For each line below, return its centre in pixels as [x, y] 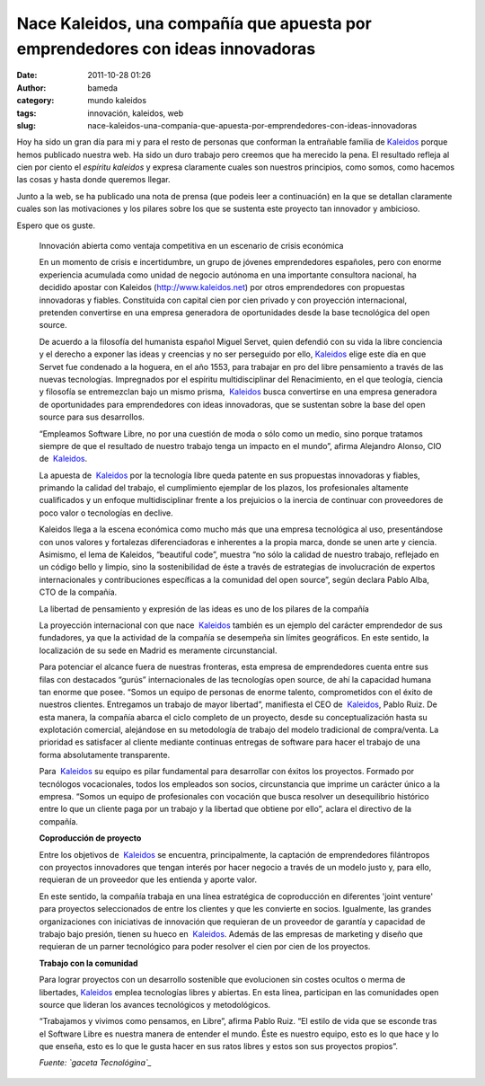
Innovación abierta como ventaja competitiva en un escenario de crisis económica [191, 246]
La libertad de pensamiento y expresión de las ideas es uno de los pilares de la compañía [204, 609]
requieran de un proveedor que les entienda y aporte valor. [148, 879]
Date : [27, 75]
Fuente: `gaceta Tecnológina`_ [95, 1063]
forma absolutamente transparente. [105, 755]
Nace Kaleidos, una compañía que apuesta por [194, 23]
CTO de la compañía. [78, 592]
